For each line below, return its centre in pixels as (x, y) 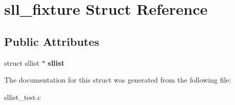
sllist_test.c (23, 97)
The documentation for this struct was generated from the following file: (118, 80)
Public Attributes (52, 41)
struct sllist (22, 62)
